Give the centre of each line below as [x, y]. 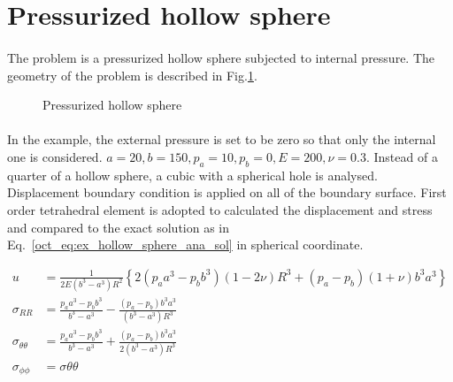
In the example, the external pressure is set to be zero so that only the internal [222, 139]
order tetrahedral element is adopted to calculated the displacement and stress [220, 209]
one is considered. [55, 156]
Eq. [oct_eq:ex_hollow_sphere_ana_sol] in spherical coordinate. [185, 244]
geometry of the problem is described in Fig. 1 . [132, 75]
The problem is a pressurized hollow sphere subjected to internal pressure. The [221, 57]
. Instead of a [402, 156]
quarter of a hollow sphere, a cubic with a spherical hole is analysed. [192, 175]
